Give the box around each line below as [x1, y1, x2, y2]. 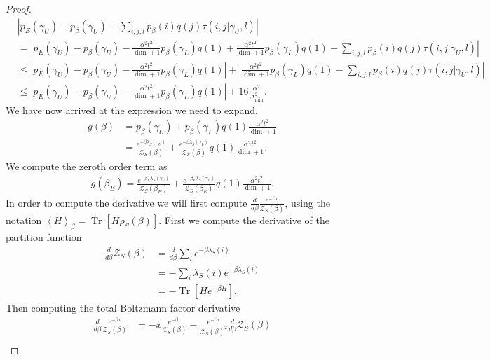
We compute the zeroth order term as [6, 159, 168, 173]
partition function [6, 229, 82, 244]
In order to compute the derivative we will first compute [6, 195, 247, 209]
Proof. [6, 1, 32, 15]
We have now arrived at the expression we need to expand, [6, 102, 258, 117]
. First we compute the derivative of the [158, 212, 329, 227]
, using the [285, 195, 330, 209]
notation [6, 212, 42, 227]
